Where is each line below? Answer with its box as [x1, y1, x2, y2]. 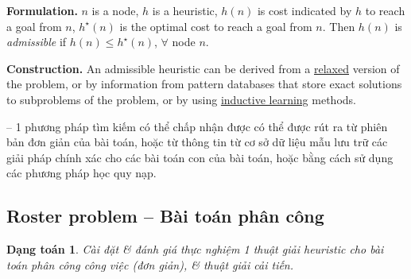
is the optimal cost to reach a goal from [119, 17, 312, 34]
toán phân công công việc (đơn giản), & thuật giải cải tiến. [6, 256, 294, 273]
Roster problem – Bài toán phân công [6, 203, 324, 228]
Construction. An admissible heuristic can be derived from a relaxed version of [6, 60, 400, 76]
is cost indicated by [257, 2, 352, 18]
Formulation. [6, 2, 78, 18]
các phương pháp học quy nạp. [6, 165, 157, 181]
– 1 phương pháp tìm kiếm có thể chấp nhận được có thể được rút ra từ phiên [6, 118, 388, 134]
